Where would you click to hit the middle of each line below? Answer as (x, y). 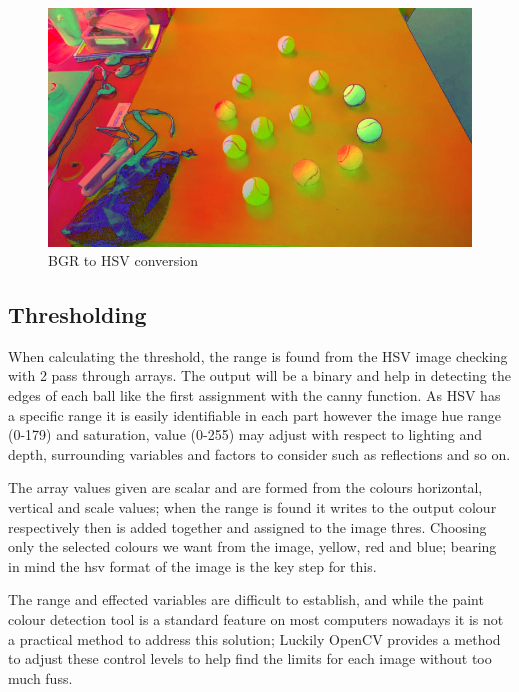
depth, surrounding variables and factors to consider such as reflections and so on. (259, 453)
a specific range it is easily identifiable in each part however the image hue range (255, 414)
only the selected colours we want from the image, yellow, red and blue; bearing (252, 546)
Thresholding (77, 314)
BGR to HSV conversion (123, 260)
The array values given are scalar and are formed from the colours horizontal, (245, 487)
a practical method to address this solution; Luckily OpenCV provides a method (254, 638)
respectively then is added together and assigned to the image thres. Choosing (247, 526)
